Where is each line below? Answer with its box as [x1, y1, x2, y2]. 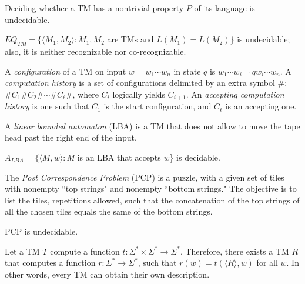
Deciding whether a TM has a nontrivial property [5, 2, 184, 14]
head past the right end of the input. [5, 131, 137, 143]
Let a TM [5, 245, 40, 257]
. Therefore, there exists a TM [180, 245, 289, 257]
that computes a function [5, 256, 96, 269]
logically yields [112, 88, 165, 100]
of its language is [194, 2, 255, 14]
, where [72, 88, 99, 100]
